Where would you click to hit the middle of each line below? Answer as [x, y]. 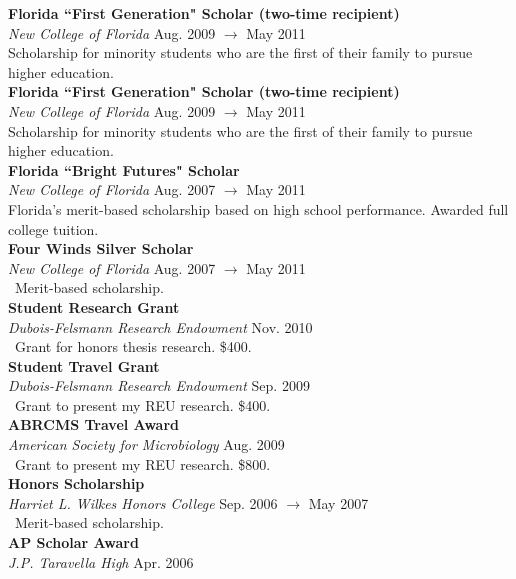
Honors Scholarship [76, 483]
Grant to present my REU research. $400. [142, 404]
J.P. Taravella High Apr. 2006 [101, 561]
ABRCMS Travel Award [94, 424]
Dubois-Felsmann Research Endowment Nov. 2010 [160, 326]
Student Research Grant [94, 306]
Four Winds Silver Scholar [101, 248]
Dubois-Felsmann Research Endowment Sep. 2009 [159, 385]
